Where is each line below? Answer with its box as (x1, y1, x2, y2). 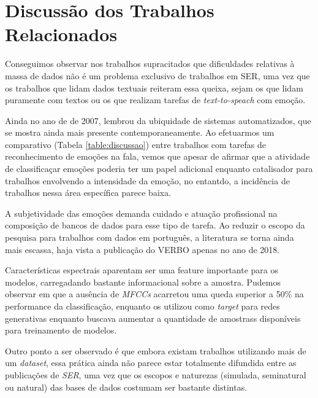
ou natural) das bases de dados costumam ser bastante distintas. (5, 380, 248, 393)
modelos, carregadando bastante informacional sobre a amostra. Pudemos (5, 275, 281, 288)
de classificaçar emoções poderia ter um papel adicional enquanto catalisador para (5, 162, 313, 175)
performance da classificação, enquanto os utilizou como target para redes (5, 300, 280, 312)
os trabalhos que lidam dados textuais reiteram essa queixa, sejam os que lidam (5, 81, 303, 94)
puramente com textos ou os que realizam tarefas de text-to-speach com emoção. (5, 93, 306, 106)
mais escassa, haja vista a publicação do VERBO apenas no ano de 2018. (5, 243, 280, 256)
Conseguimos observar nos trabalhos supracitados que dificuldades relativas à (5, 57, 295, 70)
